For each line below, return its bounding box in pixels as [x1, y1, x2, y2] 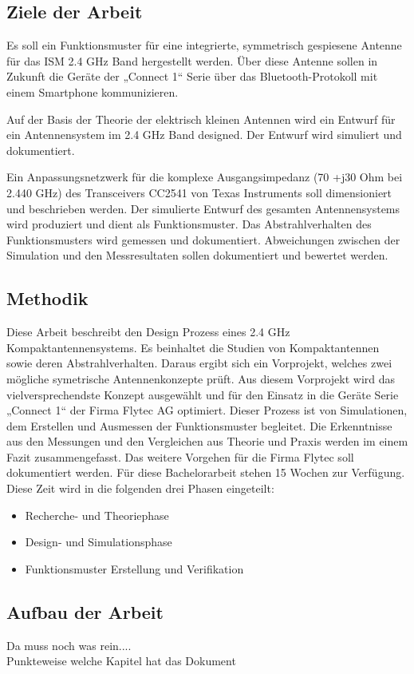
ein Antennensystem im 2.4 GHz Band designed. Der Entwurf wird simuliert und [6, 126, 402, 143]
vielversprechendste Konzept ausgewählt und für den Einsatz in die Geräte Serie [6, 386, 399, 402]
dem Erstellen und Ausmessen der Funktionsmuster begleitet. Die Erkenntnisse [6, 417, 392, 434]
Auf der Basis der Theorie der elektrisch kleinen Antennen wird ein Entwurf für [6, 110, 396, 127]
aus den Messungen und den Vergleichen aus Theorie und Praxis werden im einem [6, 433, 408, 450]
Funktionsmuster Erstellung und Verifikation [25, 560, 244, 577]
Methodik [6, 286, 89, 311]
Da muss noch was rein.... [6, 636, 132, 653]
